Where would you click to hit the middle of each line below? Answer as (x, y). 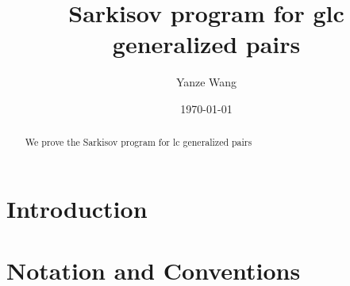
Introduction (77, 208)
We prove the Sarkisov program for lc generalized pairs (138, 142)
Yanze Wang (206, 82)
